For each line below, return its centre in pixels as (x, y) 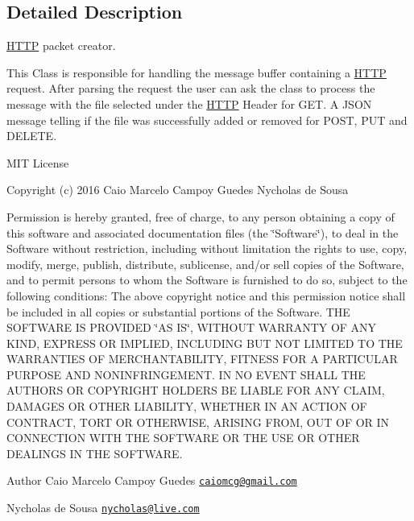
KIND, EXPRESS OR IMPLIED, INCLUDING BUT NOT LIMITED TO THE (205, 343)
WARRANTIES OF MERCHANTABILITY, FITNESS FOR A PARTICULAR (202, 359)
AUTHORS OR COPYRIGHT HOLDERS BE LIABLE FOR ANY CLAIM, (196, 390)
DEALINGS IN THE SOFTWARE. (95, 453)
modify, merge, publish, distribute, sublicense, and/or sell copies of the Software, (205, 264)
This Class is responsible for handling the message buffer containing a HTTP (197, 72)
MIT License (38, 162)
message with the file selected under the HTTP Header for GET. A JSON (189, 103)
